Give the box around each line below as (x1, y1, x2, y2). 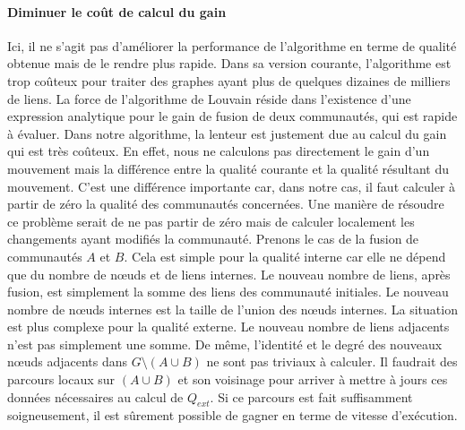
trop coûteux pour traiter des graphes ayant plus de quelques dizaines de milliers (7, 71, 451, 90)
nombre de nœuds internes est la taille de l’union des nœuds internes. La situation (7, 299, 458, 318)
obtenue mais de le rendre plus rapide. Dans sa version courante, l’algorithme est (7, 54, 452, 73)
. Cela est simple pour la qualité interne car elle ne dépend (124, 246, 446, 265)
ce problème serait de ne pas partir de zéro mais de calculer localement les (7, 211, 415, 230)
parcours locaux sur (7, 370, 116, 389)
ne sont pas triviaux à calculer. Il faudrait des (206, 352, 458, 371)
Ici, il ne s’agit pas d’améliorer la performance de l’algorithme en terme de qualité (7, 36, 457, 55)
